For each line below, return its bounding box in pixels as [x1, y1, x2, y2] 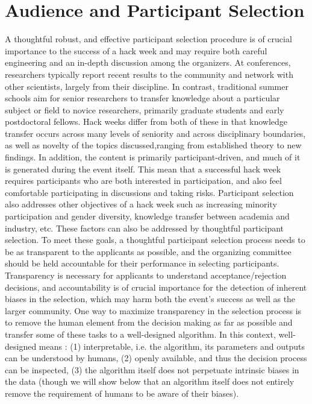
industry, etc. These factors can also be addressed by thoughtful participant [5, 221, 284, 234]
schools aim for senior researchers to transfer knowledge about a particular [5, 92, 280, 104]
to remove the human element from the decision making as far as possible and [5, 316, 293, 329]
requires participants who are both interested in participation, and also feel [5, 174, 282, 187]
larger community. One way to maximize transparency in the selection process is [5, 304, 302, 317]
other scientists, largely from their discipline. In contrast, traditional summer [5, 80, 289, 92]
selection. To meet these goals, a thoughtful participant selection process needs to [5, 233, 305, 246]
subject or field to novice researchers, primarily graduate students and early [5, 103, 284, 116]
